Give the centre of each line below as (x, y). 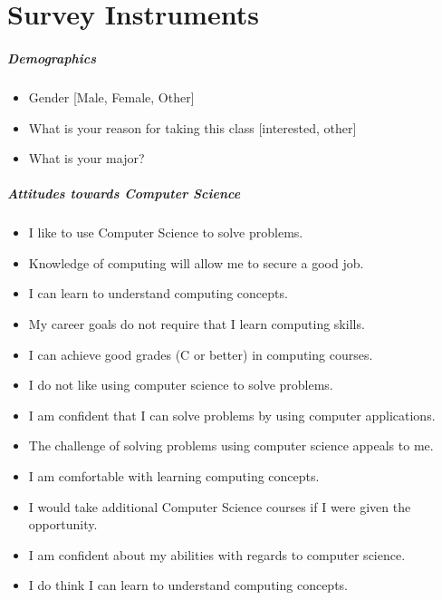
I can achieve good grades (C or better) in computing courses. (201, 354)
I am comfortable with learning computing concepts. (174, 476)
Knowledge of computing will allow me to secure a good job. (196, 262)
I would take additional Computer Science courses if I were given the (220, 506)
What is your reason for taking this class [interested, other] (192, 127)
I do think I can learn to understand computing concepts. (188, 585)
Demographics (52, 58)
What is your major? (86, 158)
